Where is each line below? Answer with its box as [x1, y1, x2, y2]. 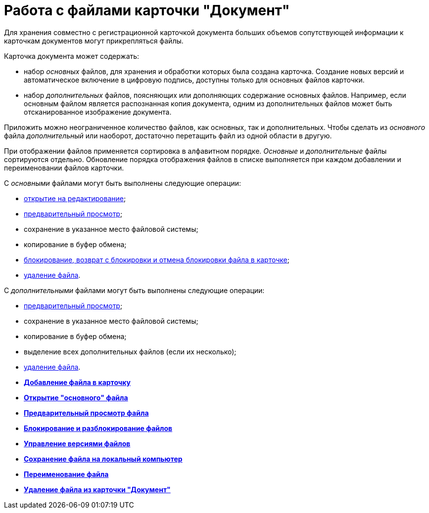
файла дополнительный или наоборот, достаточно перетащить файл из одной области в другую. [4, 131, 332, 140]
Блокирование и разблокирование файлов [24, 424, 173, 432]
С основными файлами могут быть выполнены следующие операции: [4, 178, 241, 187]
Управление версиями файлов [24, 439, 131, 448]
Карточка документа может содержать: [4, 51, 140, 60]
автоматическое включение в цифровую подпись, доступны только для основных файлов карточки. [24, 75, 365, 84]
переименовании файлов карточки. [4, 163, 124, 172]
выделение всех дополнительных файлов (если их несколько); [24, 347, 237, 356]
